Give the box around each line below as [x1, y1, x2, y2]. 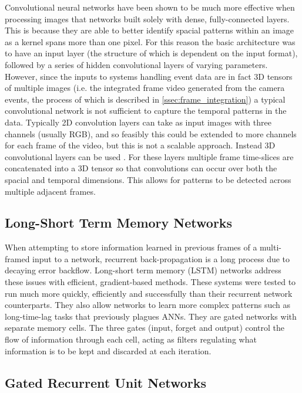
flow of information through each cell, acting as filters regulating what [5, 333, 257, 345]
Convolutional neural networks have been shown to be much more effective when [5, 1, 295, 13]
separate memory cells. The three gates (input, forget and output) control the [5, 321, 285, 334]
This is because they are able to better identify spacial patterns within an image [5, 24, 294, 36]
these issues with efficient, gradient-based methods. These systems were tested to [5, 276, 296, 288]
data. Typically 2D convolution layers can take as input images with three [5, 116, 271, 128]
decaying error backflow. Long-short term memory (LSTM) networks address [5, 264, 281, 276]
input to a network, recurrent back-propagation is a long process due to [32, 252, 290, 265]
